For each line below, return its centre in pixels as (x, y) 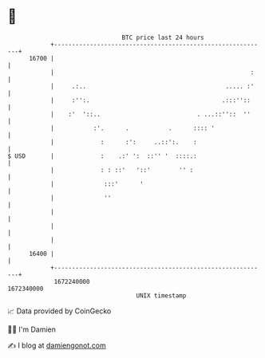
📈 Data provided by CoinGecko (59, 311)
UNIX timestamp (161, 295)
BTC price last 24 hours (163, 37)
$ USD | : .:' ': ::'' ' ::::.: (102, 156)
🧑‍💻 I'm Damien (32, 329)
